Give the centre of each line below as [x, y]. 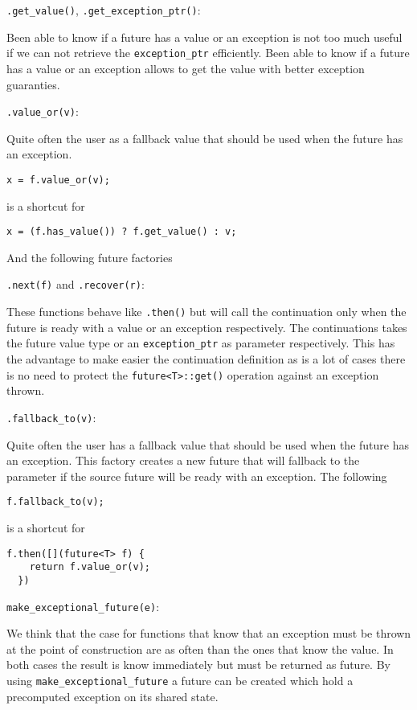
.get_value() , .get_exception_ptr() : [104, 10]
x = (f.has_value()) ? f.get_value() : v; [122, 232]
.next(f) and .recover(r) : [76, 284]
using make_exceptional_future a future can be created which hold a [180, 680]
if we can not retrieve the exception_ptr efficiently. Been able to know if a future [208, 53]
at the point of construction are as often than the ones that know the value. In [200, 648]
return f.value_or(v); [90, 567]
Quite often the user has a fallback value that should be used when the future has [208, 444]
